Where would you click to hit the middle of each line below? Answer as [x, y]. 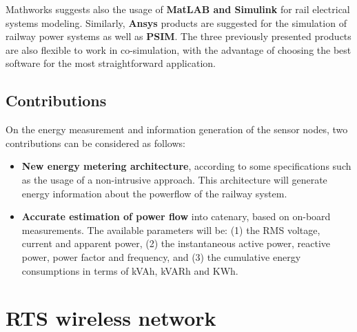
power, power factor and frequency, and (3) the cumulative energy [161, 256]
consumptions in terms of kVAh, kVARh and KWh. [130, 270]
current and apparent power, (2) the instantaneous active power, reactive [176, 243]
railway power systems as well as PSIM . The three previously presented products [178, 36]
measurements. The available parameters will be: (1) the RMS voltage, [171, 230]
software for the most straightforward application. [111, 63]
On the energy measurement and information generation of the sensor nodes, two [177, 129]
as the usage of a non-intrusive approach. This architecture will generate [174, 179]
